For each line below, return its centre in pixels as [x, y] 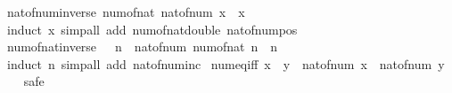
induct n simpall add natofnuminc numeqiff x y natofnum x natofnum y [226, 63]
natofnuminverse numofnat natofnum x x [126, 12]
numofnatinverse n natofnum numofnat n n [142, 46]
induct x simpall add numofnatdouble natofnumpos [152, 29]
